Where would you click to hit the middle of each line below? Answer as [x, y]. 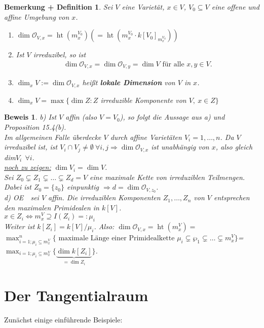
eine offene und [235, 7]
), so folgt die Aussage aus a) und [172, 117]
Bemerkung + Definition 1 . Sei [59, 7]
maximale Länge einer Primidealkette [117, 239]
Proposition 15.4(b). [35, 126]
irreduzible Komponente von [143, 100]
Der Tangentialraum [76, 295]
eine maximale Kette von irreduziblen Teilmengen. [167, 177]
